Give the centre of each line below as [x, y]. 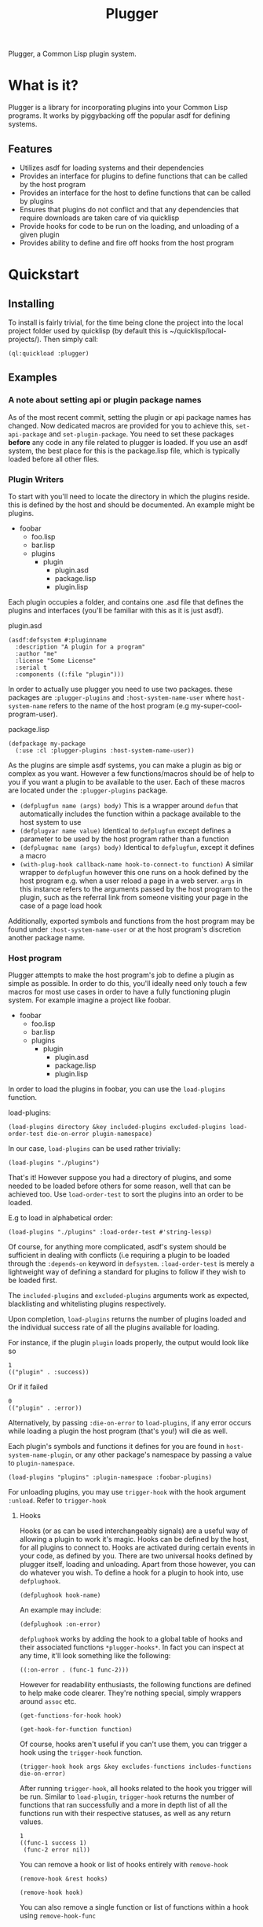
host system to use [50, 822]
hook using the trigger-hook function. [81, 1752]
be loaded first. [33, 1280]
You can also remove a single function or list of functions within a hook [134, 1907]
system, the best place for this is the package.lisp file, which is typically [124, 450]
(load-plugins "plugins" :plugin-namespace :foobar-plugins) [110, 1478]
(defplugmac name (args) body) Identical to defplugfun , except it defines [137, 847]
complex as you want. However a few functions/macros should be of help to [131, 773]
